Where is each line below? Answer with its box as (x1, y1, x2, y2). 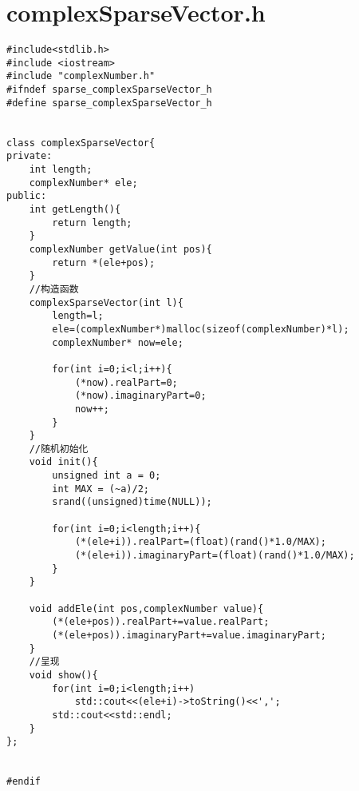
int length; (29, 164, 93, 176)
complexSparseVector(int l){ (29, 296, 183, 308)
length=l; (52, 310, 104, 322)
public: (6, 190, 47, 202)
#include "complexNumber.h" (6, 70, 156, 82)
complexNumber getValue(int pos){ (29, 243, 212, 255)
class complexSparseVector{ (6, 137, 156, 149)
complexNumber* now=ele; (52, 336, 183, 348)
